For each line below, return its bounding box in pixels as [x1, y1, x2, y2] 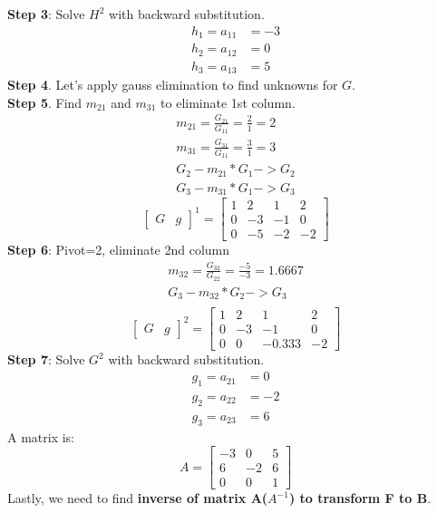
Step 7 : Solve [7, 350, 85, 369]
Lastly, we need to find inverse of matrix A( [7, 489, 268, 508]
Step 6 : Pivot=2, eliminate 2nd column [7, 240, 230, 259]
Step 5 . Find [7, 92, 83, 111]
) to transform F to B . [288, 489, 432, 508]
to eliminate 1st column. [160, 92, 296, 111]
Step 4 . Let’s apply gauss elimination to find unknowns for [7, 75, 338, 94]
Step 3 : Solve [7, 5, 85, 23]
